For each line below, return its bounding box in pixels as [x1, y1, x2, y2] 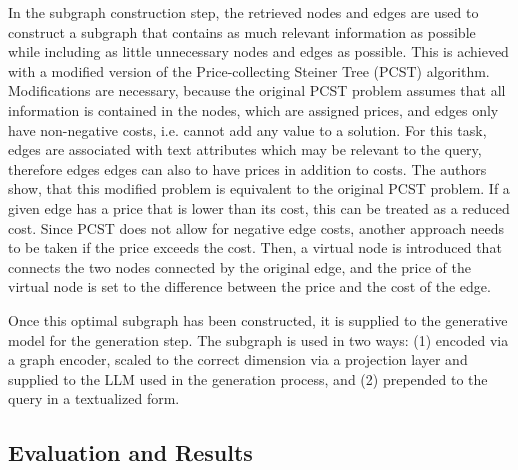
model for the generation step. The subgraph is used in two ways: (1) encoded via [8, 329, 509, 350]
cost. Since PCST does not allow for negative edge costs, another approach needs [8, 217, 505, 238]
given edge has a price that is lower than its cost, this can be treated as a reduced [8, 197, 510, 218]
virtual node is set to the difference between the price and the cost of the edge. [8, 276, 491, 297]
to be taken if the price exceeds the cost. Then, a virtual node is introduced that [8, 237, 502, 258]
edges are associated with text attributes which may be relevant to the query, [8, 139, 482, 160]
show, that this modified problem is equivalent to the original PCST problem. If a [8, 178, 510, 199]
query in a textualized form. [8, 388, 180, 409]
